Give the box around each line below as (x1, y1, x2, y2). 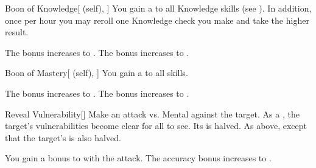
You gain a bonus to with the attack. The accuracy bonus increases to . (5, 152, 272, 164)
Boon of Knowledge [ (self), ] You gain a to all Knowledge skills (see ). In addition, (5, 2, 312, 14)
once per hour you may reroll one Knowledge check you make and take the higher (5, 13, 309, 26)
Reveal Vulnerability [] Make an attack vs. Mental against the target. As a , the (5, 107, 300, 120)
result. (5, 26, 29, 38)
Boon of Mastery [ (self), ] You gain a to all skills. (5, 66, 188, 79)
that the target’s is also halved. (5, 131, 121, 144)
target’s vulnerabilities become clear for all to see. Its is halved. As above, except (5, 119, 307, 132)
